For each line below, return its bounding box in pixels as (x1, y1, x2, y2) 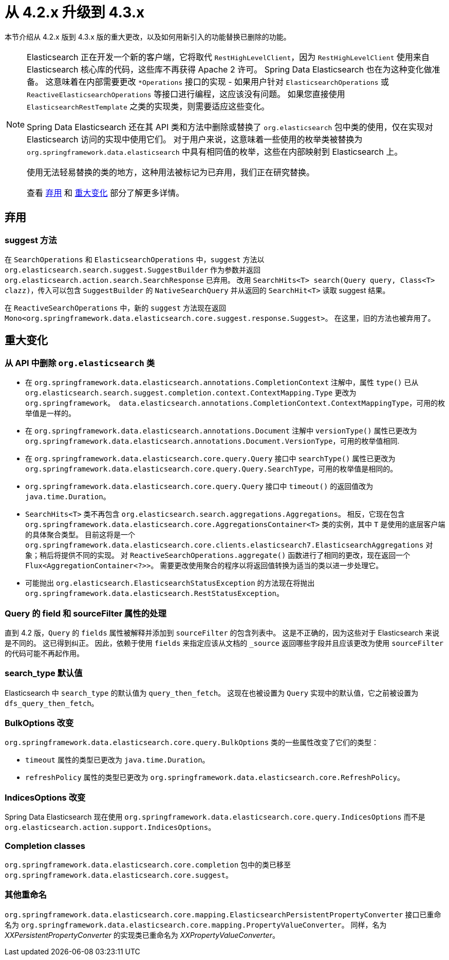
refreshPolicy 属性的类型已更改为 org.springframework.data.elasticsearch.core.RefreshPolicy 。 (25, 773, 404, 782)
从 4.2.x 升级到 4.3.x (5, 4, 145, 21)
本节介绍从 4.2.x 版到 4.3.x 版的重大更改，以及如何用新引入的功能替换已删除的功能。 (5, 32, 291, 41)
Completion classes (5, 840, 85, 851)
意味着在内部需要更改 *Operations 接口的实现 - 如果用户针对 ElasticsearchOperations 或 (53, 76, 389, 87)
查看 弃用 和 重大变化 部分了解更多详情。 (27, 187, 184, 198)
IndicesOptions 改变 (5, 792, 86, 803)
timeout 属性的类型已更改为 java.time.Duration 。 (25, 755, 210, 765)
